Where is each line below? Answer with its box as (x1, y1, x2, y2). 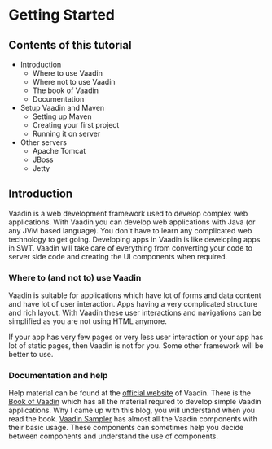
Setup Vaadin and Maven (20, 103, 105, 112)
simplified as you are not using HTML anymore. (8, 316, 167, 326)
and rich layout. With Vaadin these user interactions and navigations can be (8, 307, 262, 318)
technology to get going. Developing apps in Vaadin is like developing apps (8, 234, 261, 244)
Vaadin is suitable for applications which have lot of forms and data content (8, 290, 261, 300)
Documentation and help (8, 370, 108, 381)
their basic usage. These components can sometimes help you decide (8, 423, 244, 433)
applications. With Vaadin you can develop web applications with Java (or (8, 217, 256, 227)
